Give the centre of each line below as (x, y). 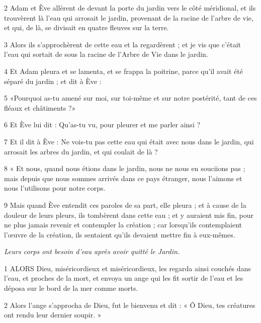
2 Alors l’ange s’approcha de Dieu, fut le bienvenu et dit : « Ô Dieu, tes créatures (130, 305)
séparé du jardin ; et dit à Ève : (53, 81)
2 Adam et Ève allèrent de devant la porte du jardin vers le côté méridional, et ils (130, 8)
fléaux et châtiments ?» (40, 107)
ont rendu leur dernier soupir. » (53, 315)
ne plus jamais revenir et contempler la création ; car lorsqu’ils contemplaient (123, 225)
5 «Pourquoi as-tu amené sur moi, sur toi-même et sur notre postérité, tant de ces (130, 98)
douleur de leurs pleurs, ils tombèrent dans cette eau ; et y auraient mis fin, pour (129, 215)
